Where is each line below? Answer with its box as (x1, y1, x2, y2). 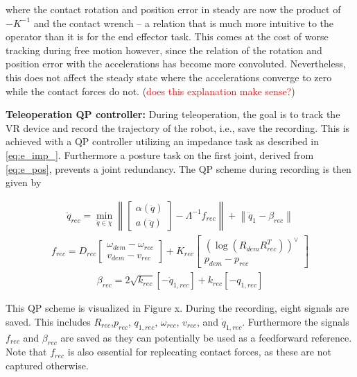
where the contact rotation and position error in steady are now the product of (6, 2, 341, 16)
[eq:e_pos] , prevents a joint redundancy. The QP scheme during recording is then (6, 161, 351, 176)
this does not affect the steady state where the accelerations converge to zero (6, 69, 332, 84)
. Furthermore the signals (242, 314, 349, 328)
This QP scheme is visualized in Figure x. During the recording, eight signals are (6, 301, 349, 315)
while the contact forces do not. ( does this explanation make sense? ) (6, 83, 295, 98)
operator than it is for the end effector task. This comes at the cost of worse (6, 29, 329, 44)
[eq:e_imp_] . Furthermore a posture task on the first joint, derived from (6, 147, 314, 162)
